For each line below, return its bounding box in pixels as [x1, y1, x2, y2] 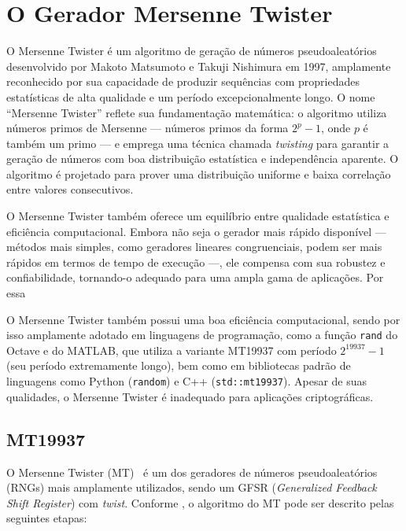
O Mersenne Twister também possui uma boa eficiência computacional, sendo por [6, 311, 400, 327]
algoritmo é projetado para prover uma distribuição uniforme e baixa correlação [6, 165, 391, 182]
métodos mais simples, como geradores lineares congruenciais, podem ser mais [6, 238, 382, 255]
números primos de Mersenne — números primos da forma [6, 120, 289, 136]
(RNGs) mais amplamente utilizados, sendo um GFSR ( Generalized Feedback [6, 479, 377, 496]
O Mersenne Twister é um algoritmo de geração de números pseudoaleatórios [6, 42, 377, 59]
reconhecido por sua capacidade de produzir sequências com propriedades [6, 73, 360, 90]
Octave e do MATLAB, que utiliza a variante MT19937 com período [6, 341, 337, 358]
